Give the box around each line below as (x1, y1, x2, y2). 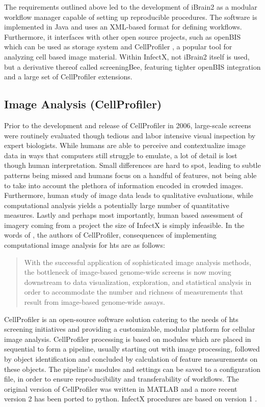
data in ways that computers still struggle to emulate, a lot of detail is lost (4, 150, 237, 160)
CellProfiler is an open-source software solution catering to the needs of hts (4, 313, 238, 324)
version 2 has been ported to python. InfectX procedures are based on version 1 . (4, 393, 257, 404)
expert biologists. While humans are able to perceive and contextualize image (4, 140, 246, 151)
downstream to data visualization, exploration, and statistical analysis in (24, 276, 252, 287)
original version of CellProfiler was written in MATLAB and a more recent (4, 383, 237, 394)
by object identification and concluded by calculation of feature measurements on (4, 354, 258, 364)
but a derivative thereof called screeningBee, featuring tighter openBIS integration (4, 61, 261, 72)
